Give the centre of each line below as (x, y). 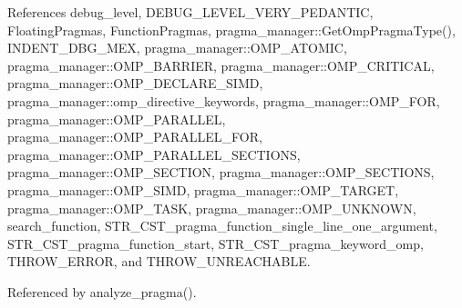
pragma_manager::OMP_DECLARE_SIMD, (135, 83)
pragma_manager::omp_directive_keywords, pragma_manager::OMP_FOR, (224, 100)
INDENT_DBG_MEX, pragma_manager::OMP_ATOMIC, (177, 48)
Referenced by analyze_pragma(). (102, 291)
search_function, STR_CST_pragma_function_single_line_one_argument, (222, 226)
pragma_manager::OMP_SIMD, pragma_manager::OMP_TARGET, (203, 189)
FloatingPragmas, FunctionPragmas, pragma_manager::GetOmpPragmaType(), (231, 30)
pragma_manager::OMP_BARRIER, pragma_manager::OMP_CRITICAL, (221, 65)
